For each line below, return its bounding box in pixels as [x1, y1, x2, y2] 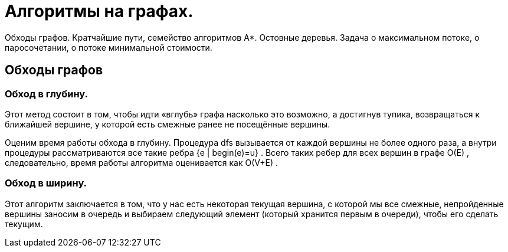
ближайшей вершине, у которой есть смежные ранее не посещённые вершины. [5, 119, 330, 129]
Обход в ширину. [5, 177, 87, 189]
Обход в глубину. [5, 87, 89, 100]
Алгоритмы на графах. [5, 1, 194, 21]
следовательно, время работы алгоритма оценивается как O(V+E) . [5, 157, 278, 168]
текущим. [5, 218, 43, 229]
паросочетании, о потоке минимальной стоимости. [5, 42, 212, 53]
